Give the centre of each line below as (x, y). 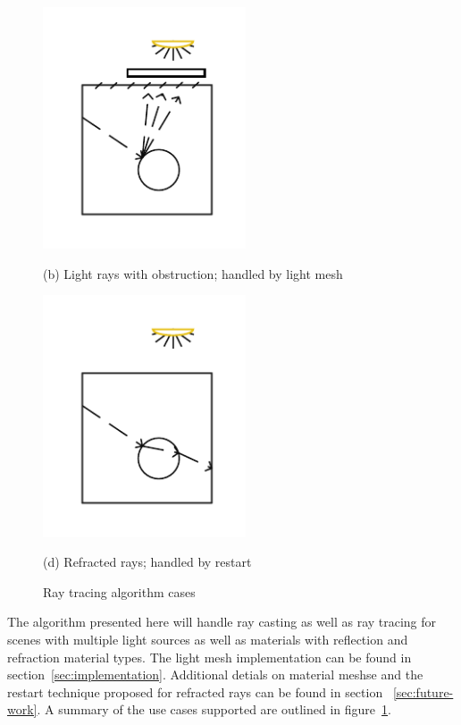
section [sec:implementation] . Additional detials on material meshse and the (215, 674)
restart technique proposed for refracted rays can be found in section (195, 691)
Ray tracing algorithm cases (119, 591)
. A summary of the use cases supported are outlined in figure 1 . (214, 709)
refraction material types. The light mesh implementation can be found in (210, 657)
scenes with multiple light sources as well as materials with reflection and (208, 639)
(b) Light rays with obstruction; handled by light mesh (193, 273)
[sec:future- (423, 691)
